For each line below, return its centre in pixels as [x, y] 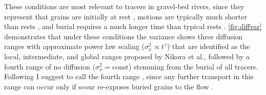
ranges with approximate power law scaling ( [75, 46]
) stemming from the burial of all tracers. [193, 66]
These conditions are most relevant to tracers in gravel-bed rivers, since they [124, 6]
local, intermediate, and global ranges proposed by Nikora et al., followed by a [127, 56]
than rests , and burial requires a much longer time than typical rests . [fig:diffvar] [133, 26]
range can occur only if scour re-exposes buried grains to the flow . [109, 86]
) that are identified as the [209, 46]
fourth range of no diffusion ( [50, 66]
